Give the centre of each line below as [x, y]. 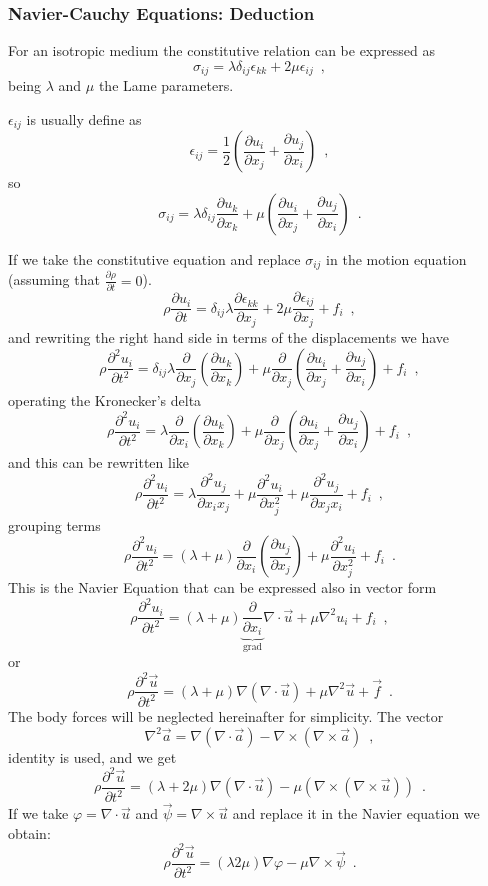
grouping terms [54, 524]
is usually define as [84, 118]
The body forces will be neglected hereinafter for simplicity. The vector [226, 715]
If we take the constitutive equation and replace [154, 258]
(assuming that [54, 279]
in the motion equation [396, 258]
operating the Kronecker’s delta [105, 399]
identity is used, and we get [92, 756]
